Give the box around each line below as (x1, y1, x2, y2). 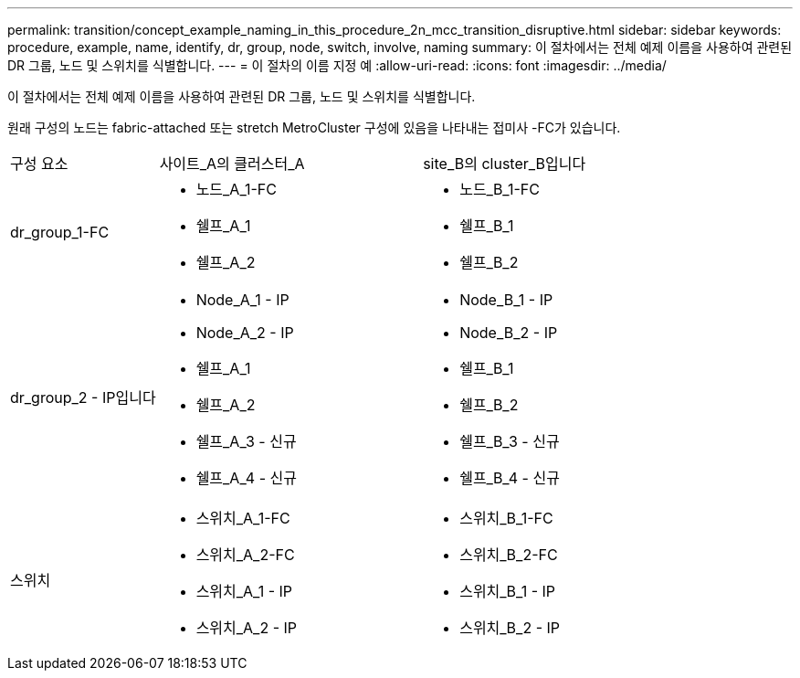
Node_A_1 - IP (195, 291, 289, 309)
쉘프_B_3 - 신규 (459, 432, 560, 450)
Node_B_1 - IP (459, 291, 553, 309)
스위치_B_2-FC (459, 546, 558, 564)
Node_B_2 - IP (459, 323, 558, 342)
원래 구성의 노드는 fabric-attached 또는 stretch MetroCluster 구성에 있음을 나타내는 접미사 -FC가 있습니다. (7, 120, 621, 135)
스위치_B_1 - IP (459, 582, 556, 600)
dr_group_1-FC (10, 223, 110, 241)
